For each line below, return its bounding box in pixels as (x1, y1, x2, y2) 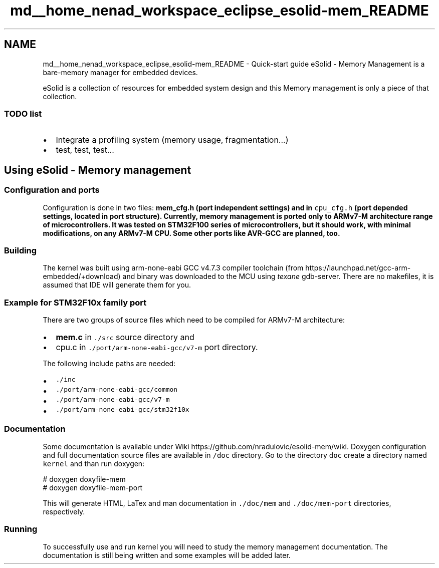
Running (4, 524, 38, 534)
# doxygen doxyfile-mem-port (43, 483, 143, 492)
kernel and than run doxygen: (43, 459, 145, 468)
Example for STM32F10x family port (4, 297, 147, 308)
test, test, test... (56, 145, 114, 155)
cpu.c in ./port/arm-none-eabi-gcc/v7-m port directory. (56, 342, 258, 353)
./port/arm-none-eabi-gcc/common (56, 386, 178, 394)
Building (4, 245, 37, 255)
